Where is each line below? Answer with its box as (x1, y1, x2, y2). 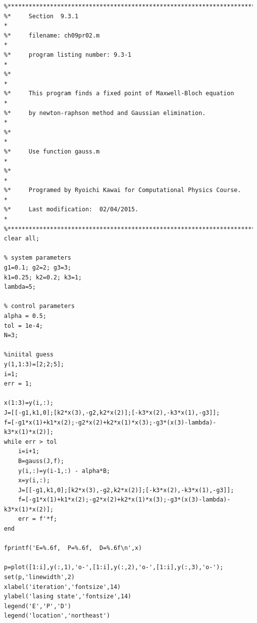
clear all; (4, 235, 40, 242)
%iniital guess (4, 351, 54, 358)
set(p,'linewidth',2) (4, 574, 75, 581)
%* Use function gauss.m (4, 148, 100, 155)
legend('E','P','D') (4, 602, 72, 610)
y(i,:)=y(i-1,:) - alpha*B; (18, 467, 110, 474)
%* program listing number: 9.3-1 (4, 51, 131, 58)
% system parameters (4, 254, 72, 262)
